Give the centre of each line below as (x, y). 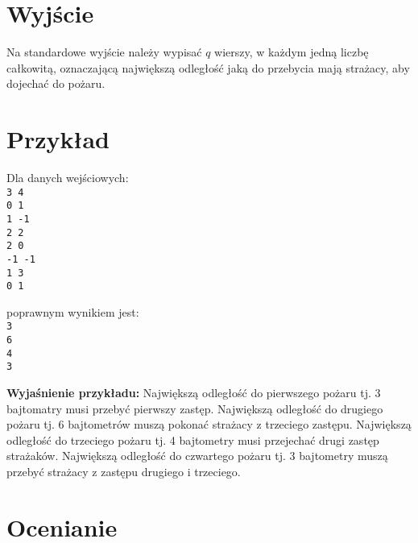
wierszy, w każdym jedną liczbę (292, 52)
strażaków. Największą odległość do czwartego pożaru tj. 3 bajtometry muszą (197, 456)
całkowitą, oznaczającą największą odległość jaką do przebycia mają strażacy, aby (208, 67)
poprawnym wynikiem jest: (73, 311)
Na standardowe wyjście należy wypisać (104, 52)
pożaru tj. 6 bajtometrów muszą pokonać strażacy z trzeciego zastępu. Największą (209, 424)
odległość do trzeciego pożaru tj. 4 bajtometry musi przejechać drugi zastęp (193, 439)
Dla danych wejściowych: (68, 178)
